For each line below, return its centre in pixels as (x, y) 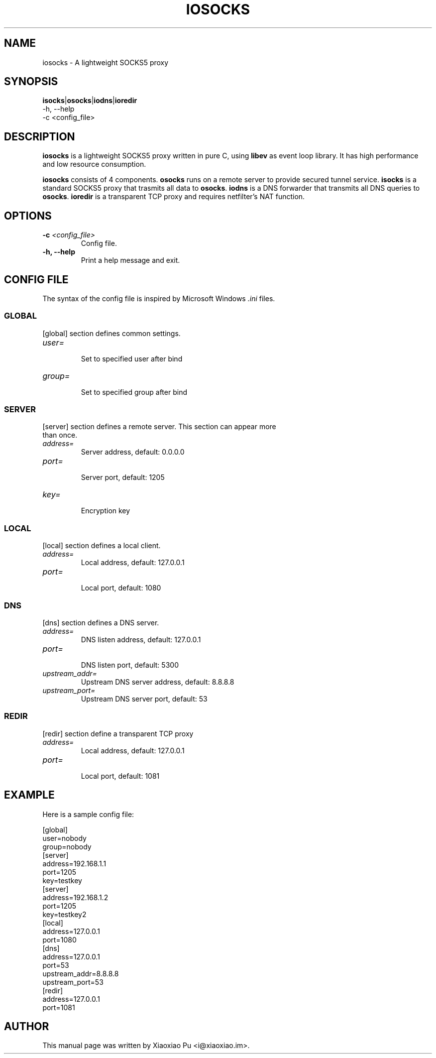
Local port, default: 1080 (121, 588)
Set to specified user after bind (132, 358)
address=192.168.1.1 (74, 863)
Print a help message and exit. (130, 260)
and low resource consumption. (94, 164)
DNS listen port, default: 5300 (130, 665)
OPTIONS (28, 216)
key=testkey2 (64, 914)
